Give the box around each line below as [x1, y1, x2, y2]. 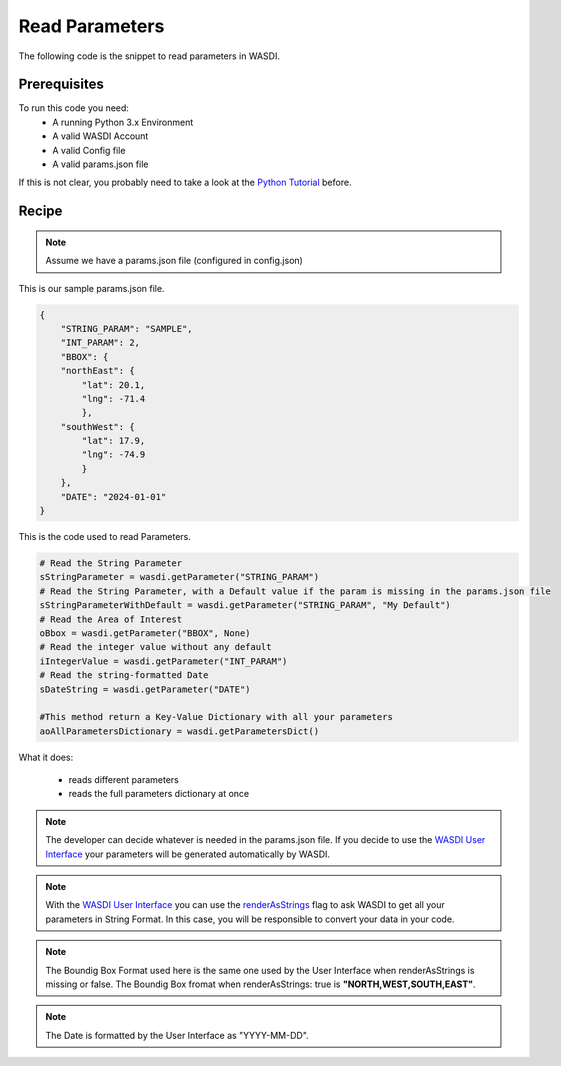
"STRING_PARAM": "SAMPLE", [60, 323, 194, 334]
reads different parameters [68, 774, 180, 786]
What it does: [18, 751, 74, 763]
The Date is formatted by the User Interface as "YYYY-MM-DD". [45, 1029, 309, 1041]
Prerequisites [18, 76, 104, 93]
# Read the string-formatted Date [39, 670, 209, 681]
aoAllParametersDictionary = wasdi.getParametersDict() [39, 725, 320, 737]
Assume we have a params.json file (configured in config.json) [45, 255, 304, 267]
